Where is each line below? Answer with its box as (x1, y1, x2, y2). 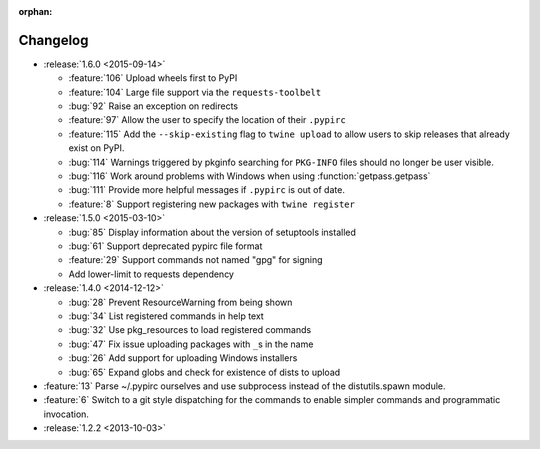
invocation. (43, 408, 90, 420)
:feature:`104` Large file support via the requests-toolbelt (68, 86, 322, 98)
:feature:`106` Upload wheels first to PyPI (68, 72, 238, 84)
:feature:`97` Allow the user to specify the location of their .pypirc (68, 114, 347, 126)
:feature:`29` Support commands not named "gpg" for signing (68, 254, 324, 266)
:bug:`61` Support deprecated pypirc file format (68, 240, 263, 252)
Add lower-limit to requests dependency (68, 268, 235, 280)
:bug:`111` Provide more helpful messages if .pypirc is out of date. (68, 184, 345, 196)
